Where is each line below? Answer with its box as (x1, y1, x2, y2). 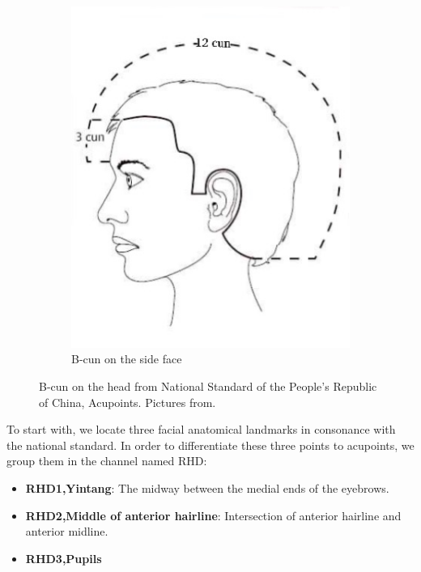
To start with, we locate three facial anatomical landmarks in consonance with (6, 421, 396, 438)
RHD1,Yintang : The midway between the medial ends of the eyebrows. (25, 479, 389, 496)
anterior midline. (25, 523, 108, 540)
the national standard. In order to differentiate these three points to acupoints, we (6, 436, 415, 453)
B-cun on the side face (71, 350, 182, 367)
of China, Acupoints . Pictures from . (39, 393, 216, 410)
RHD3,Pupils (25, 549, 102, 566)
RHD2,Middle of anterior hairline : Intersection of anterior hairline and (25, 506, 402, 523)
